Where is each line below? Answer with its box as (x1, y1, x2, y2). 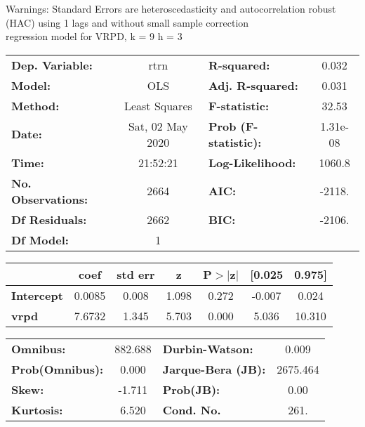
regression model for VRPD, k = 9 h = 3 (6, 29, 182, 44)
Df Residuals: (11, 211, 87, 228)
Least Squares (124, 97, 192, 114)
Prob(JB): (162, 381, 220, 398)
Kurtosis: (11, 401, 63, 418)
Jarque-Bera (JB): (162, 360, 266, 377)
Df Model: (11, 231, 69, 248)
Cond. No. (162, 401, 221, 418)
